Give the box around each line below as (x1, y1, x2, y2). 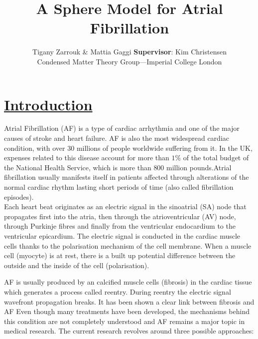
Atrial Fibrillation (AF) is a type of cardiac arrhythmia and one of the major (4, 123, 240, 133)
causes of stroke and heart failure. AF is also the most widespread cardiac (4, 133, 230, 143)
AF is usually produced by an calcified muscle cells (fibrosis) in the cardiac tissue (4, 277, 252, 287)
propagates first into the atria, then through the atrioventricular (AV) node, (4, 211, 236, 221)
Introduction (4, 94, 93, 114)
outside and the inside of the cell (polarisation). (4, 260, 149, 270)
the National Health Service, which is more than (4, 162, 151, 172)
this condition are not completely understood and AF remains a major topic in (4, 316, 245, 326)
